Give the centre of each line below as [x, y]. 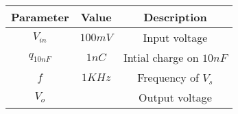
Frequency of [168, 77]
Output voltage [175, 97]
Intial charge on [161, 57]
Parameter [40, 17]
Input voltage [175, 37]
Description [175, 17]
